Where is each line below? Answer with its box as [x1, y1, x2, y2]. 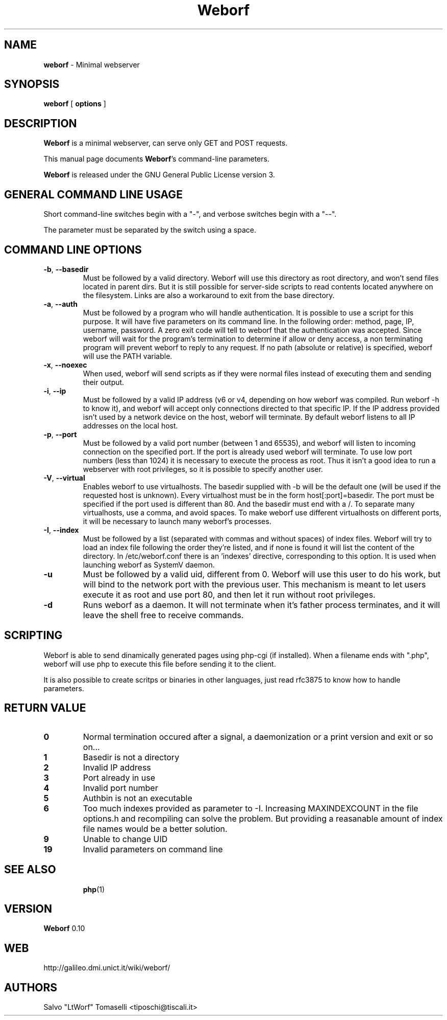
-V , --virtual [43, 473, 85, 482]
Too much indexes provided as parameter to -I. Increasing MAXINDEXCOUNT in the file [83, 803, 418, 813]
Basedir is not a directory [83, 752, 180, 762]
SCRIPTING [4, 629, 63, 642]
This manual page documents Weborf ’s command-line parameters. [43, 154, 269, 164]
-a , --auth [43, 299, 78, 308]
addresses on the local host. [83, 421, 178, 430]
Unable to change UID [83, 833, 168, 844]
